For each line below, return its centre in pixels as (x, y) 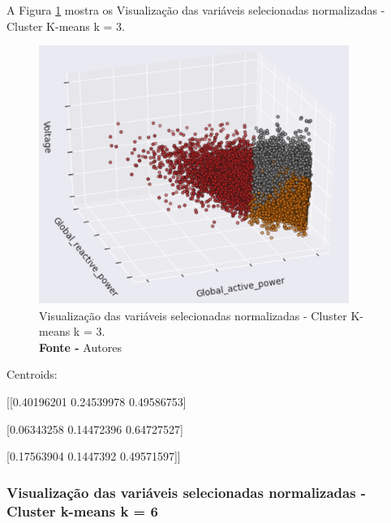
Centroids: (32, 374)
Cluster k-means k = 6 (82, 510)
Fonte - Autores (80, 347)
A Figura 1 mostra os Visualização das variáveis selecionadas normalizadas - (196, 10)
